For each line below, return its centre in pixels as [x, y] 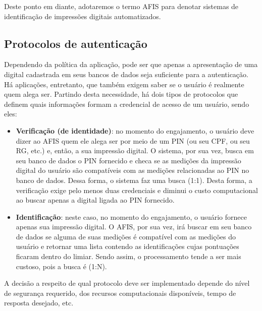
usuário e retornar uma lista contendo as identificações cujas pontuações [127, 246]
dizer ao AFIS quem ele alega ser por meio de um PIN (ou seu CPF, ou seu [133, 140]
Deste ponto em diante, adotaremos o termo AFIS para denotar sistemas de [121, 6]
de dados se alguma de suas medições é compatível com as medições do [126, 236]
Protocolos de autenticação [76, 43]
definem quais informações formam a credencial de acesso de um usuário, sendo [127, 104]
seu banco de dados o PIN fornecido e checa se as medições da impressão [128, 160]
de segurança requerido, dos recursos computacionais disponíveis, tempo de [120, 293]
